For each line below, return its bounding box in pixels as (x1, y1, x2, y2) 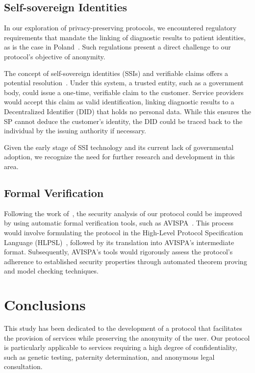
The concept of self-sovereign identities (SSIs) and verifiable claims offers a (4, 68, 229, 78)
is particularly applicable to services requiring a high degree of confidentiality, (4, 342, 237, 352)
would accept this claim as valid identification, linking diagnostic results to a (4, 97, 234, 107)
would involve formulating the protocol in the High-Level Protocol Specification (4, 227, 243, 237)
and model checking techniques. (4, 266, 99, 276)
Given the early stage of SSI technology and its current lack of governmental (4, 142, 234, 152)
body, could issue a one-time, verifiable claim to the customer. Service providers (4, 87, 244, 97)
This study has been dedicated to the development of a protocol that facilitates (4, 323, 242, 333)
